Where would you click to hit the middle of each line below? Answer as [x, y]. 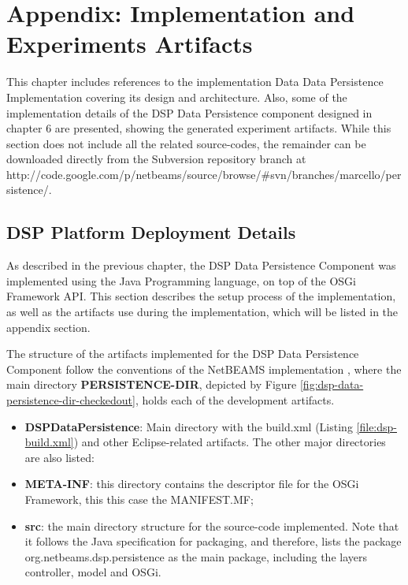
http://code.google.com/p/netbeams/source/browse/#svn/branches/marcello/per [204, 174]
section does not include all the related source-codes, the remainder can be [186, 143]
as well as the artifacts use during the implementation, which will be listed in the [202, 312]
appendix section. [48, 327]
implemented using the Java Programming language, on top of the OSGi [181, 280]
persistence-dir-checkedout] [71, 400]
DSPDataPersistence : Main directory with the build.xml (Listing [189, 426]
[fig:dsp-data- [332, 384]
